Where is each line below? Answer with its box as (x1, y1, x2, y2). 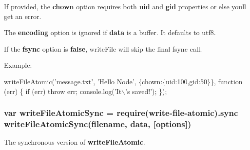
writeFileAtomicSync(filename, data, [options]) (4, 118, 192, 130)
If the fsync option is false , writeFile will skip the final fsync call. (4, 43, 202, 54)
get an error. (4, 11, 41, 21)
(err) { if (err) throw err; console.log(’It (4, 86, 122, 96)
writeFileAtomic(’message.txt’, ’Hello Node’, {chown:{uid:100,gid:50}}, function (4, 76, 243, 86)
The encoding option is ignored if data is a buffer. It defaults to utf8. (4, 27, 216, 37)
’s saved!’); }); (125, 86, 167, 96)
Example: (4, 60, 32, 70)
